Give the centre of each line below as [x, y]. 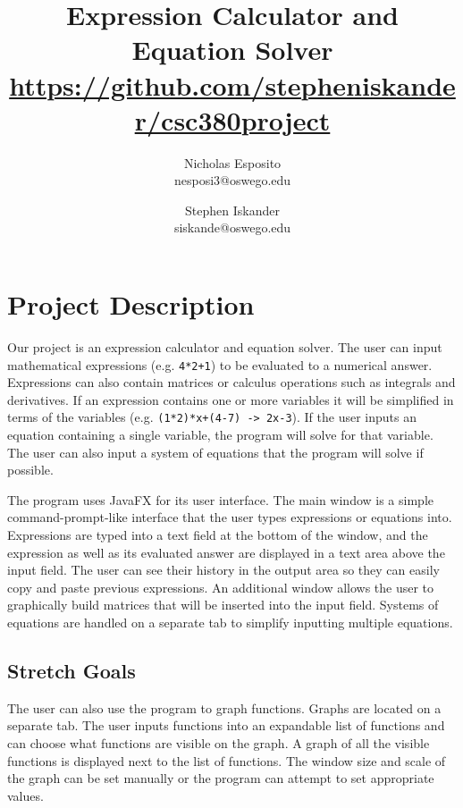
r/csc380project [232, 119]
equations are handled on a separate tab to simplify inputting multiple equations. [230, 623]
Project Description [131, 304]
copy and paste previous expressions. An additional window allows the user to [221, 587]
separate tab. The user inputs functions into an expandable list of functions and [226, 725]
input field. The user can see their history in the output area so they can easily [223, 570]
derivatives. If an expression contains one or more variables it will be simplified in [231, 399]
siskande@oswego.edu [232, 227]
